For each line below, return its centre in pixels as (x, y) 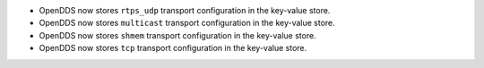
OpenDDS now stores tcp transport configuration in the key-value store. (173, 48)
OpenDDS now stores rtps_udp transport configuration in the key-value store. (185, 10)
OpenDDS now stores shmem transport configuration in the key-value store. (178, 35)
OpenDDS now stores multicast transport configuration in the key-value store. (187, 23)
